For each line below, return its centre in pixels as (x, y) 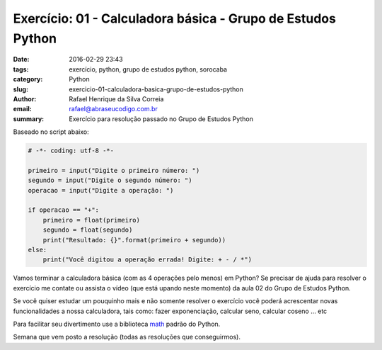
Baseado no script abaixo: (51, 132)
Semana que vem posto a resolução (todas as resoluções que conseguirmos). (127, 337)
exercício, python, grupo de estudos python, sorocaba (148, 69)
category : (28, 79)
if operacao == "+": (63, 210)
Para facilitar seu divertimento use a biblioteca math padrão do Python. (117, 324)
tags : (21, 69)
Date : (21, 60)
